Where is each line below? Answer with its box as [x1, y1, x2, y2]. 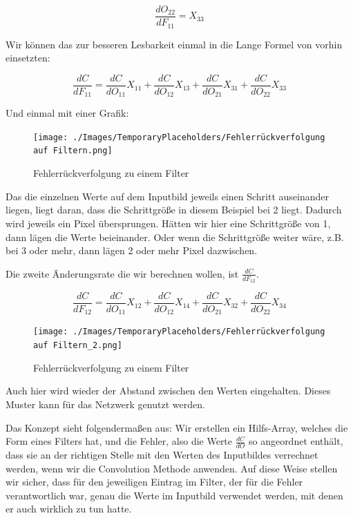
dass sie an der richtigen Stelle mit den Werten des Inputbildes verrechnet [6, 447, 318, 461]
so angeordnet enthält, [248, 434, 343, 448]
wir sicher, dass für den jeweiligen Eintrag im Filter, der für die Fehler [6, 474, 303, 489]
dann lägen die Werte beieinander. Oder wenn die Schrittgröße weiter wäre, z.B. [6, 229, 344, 244]
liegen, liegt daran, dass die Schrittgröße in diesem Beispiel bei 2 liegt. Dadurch [6, 202, 342, 217]
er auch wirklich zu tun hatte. [6, 501, 132, 516]
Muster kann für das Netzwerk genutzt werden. [6, 396, 205, 411]
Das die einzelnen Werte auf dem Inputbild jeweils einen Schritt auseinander [6, 189, 330, 203]
